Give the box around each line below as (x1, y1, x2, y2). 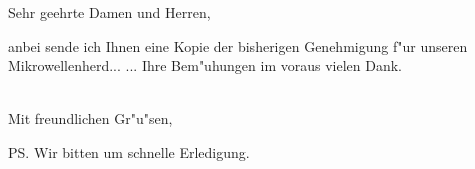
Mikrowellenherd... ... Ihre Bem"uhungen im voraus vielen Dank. (8, 55, 403, 76)
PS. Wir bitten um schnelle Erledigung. (8, 141, 250, 162)
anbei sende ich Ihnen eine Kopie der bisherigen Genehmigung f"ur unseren (8, 35, 468, 56)
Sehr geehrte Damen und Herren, (8, 2, 211, 22)
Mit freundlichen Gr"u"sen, (8, 108, 173, 129)
